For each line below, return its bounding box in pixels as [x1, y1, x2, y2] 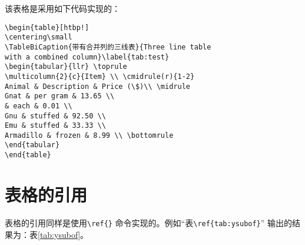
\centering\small [5, 33, 72, 42]
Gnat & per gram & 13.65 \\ [5, 92, 115, 101]
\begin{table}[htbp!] [5, 23, 89, 32]
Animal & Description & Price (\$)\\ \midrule [5, 82, 190, 91]
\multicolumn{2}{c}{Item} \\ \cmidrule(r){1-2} [5, 72, 195, 81]
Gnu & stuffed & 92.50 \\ [5, 111, 106, 120]
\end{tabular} [5, 141, 60, 150]
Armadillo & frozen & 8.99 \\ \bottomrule [5, 131, 174, 140]
